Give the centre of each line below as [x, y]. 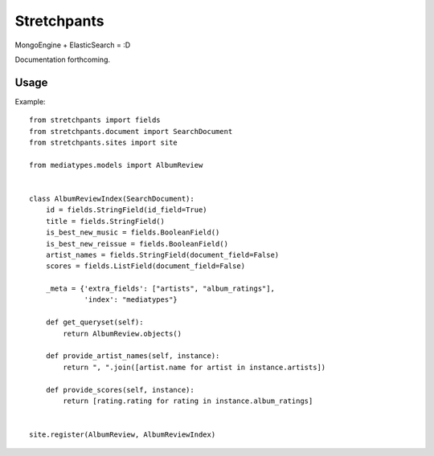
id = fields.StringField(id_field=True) [127, 210]
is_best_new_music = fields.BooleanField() [133, 232]
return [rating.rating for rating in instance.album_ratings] [188, 401]
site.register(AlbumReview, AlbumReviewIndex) [123, 435]
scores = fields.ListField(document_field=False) [145, 266]
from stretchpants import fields [95, 120]
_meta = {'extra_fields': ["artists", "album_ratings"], [160, 289]
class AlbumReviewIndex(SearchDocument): [112, 198]
